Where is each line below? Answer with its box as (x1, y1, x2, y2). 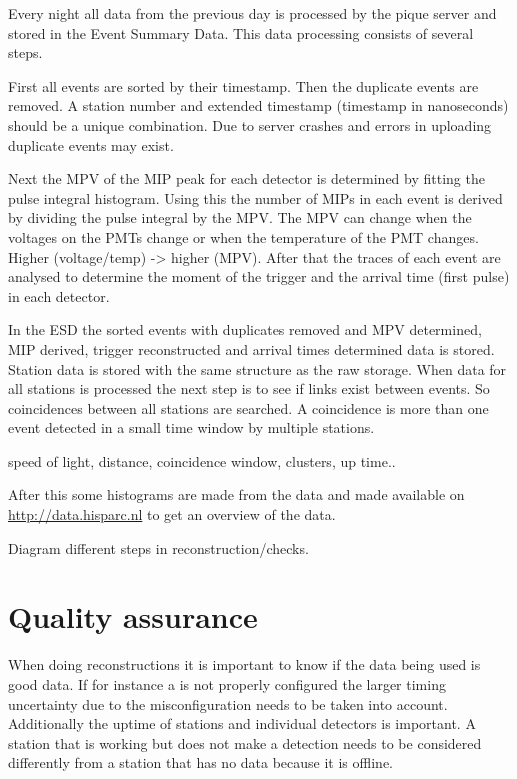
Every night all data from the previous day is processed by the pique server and (8, 3, 497, 23)
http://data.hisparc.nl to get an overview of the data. (8, 504, 336, 525)
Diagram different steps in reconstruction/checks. (8, 537, 309, 558)
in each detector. (8, 285, 110, 306)
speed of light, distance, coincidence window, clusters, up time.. (8, 450, 396, 471)
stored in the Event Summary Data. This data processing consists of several (8, 22, 474, 43)
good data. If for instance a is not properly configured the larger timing (8, 673, 446, 694)
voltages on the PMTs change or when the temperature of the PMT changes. (8, 226, 479, 247)
